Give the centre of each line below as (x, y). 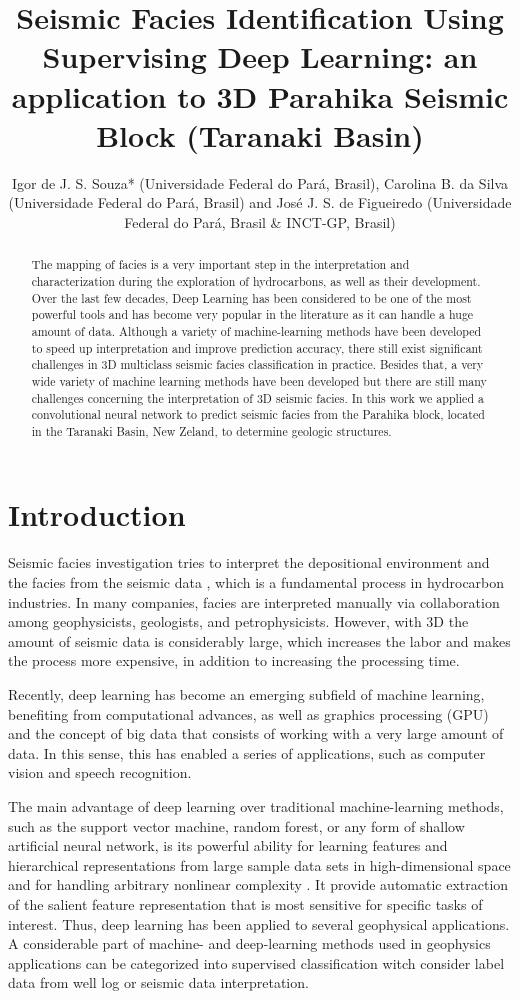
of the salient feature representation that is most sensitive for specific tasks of (245, 903)
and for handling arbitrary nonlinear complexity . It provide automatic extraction (258, 884)
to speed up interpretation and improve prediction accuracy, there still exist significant (257, 347)
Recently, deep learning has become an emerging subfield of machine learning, (246, 693)
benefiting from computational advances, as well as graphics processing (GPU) (248, 713)
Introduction (97, 514)
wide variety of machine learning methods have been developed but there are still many (259, 380)
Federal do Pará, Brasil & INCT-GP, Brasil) (260, 221)
